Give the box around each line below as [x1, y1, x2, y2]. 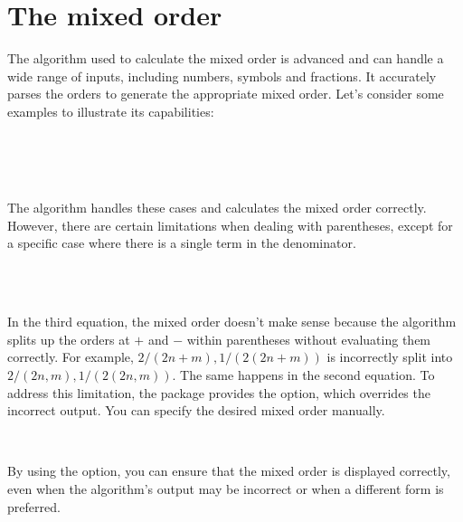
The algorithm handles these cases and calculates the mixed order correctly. [7, 198, 427, 217]
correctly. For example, [7, 347, 134, 366]
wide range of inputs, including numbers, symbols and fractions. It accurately [7, 66, 437, 85]
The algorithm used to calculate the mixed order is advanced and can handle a [7, 49, 444, 68]
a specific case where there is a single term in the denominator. [7, 233, 356, 252]
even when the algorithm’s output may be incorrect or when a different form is [7, 479, 444, 498]
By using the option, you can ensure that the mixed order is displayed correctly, [7, 461, 450, 480]
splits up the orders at [7, 329, 130, 348]
